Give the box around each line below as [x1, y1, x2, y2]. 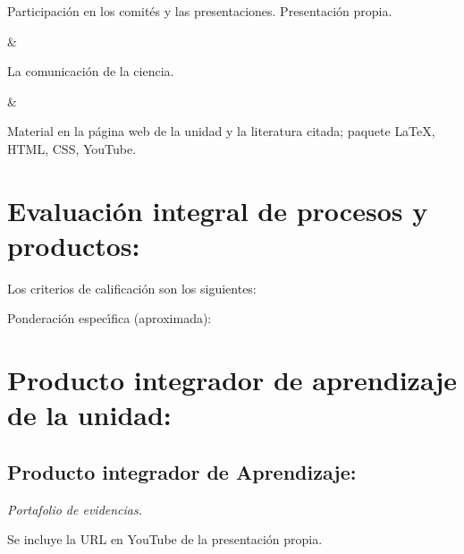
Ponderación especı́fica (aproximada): [7, 309, 212, 328]
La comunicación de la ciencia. [7, 62, 174, 81]
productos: [7, 226, 140, 263]
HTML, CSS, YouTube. [7, 139, 137, 158]
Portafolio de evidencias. [7, 499, 143, 518]
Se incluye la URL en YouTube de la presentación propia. [7, 530, 323, 549]
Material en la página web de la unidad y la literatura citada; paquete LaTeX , [7, 122, 435, 141]
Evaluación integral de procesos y [7, 192, 428, 228]
